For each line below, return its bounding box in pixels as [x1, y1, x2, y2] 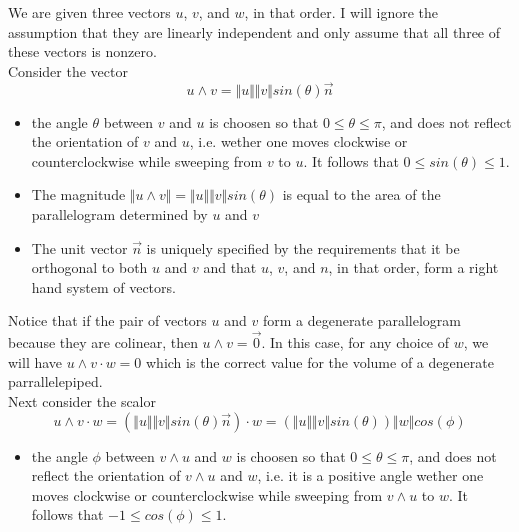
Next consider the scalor [8, 390, 156, 411]
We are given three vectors [8, 2, 171, 22]
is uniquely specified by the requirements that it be [146, 237, 460, 258]
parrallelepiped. [8, 371, 103, 392]
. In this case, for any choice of [261, 332, 450, 353]
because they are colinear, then [8, 332, 198, 353]
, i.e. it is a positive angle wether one [257, 465, 484, 486]
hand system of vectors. [31, 276, 176, 297]
